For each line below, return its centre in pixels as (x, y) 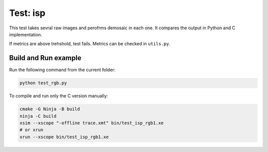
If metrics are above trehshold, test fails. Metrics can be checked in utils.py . (90, 44)
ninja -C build (38, 116)
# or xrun (32, 130)
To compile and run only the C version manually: (59, 96)
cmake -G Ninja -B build (50, 109)
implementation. (26, 34)
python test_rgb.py (43, 83)
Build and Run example (45, 58)
